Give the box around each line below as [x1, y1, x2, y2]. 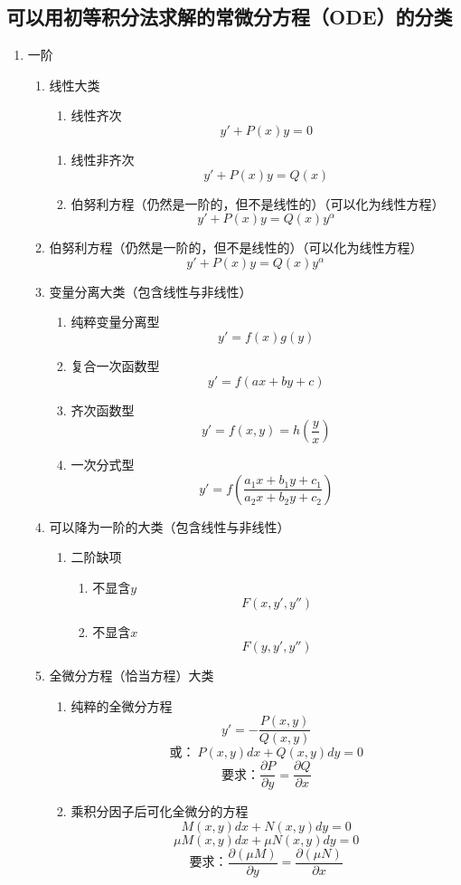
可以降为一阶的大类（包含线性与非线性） [49, 517, 290, 536]
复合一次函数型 [71, 356, 160, 375]
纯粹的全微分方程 [71, 696, 173, 715]
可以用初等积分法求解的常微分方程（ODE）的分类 [6, 3, 453, 31]
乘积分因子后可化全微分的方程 [71, 802, 249, 821]
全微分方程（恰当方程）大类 [49, 666, 214, 685]
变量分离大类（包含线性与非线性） [49, 281, 252, 300]
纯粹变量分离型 [71, 312, 160, 331]
